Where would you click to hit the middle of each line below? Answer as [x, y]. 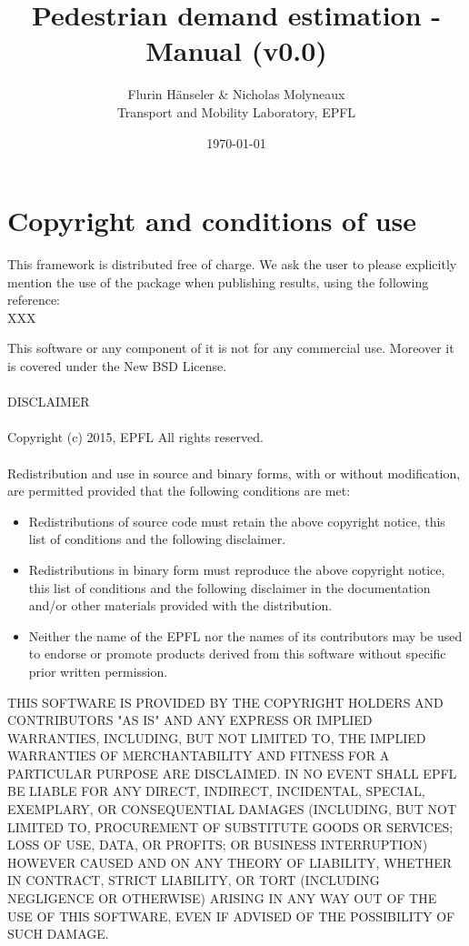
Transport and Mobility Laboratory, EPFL [236, 111]
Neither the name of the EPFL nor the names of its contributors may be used [245, 635]
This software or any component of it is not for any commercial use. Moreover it [231, 348]
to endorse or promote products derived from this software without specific [237, 654]
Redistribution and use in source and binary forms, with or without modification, [234, 473]
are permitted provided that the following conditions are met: [179, 491]
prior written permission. [98, 671]
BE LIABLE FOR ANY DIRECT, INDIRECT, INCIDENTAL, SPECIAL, [216, 791]
